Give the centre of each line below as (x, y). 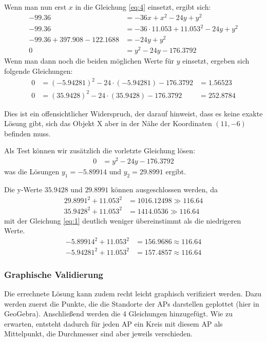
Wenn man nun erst (35, 7)
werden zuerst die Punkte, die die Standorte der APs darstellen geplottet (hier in (132, 303)
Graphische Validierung (54, 274)
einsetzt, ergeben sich (216, 61)
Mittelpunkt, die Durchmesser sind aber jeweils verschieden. (99, 334)
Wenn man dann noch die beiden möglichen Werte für (89, 61)
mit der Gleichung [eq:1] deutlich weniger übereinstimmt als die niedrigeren (123, 220)
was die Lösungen (32, 172)
